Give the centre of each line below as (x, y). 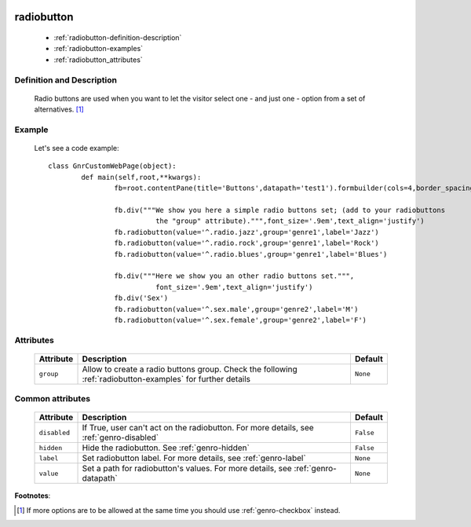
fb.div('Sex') (141, 298)
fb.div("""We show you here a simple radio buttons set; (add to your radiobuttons (280, 210)
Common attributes (52, 399)
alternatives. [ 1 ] (59, 109)
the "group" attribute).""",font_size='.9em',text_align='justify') (290, 221)
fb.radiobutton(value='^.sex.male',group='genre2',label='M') (236, 309)
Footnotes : (33, 496)
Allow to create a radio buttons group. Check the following (190, 369)
